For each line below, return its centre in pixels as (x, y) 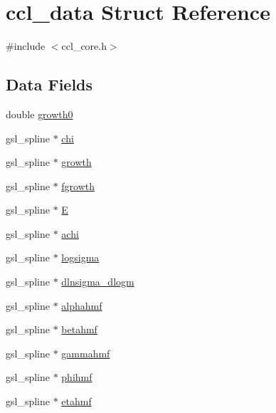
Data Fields (49, 84)
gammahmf (86, 353)
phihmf (77, 377)
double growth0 (39, 114)
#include (26, 46)
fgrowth (78, 185)
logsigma (80, 257)
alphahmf (82, 305)
